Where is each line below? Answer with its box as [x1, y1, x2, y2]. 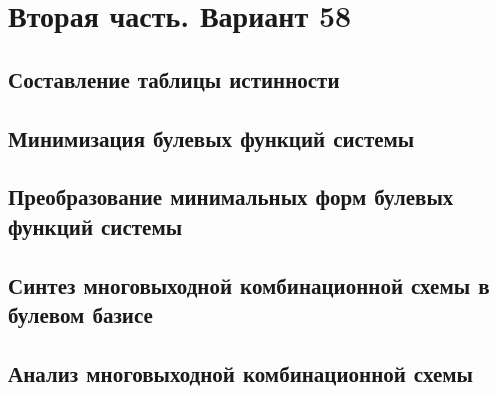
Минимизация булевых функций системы [8, 122, 415, 153]
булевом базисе [8, 298, 153, 329]
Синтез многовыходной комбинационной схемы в [8, 269, 490, 300]
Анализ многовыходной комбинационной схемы [8, 357, 473, 388]
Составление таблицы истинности [8, 63, 340, 94]
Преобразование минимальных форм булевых [8, 181, 454, 212]
